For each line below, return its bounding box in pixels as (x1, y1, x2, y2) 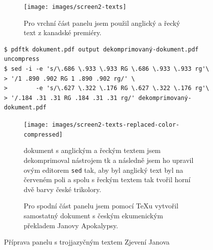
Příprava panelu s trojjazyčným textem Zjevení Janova (4, 237, 170, 247)
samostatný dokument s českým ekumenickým (24, 210, 163, 220)
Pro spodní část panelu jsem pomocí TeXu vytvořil (24, 200, 178, 211)
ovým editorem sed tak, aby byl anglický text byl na (24, 164, 183, 175)
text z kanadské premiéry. (24, 27, 102, 38)
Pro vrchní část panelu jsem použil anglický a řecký (24, 17, 180, 28)
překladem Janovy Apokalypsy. (24, 220, 118, 230)
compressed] (24, 131, 63, 138)
